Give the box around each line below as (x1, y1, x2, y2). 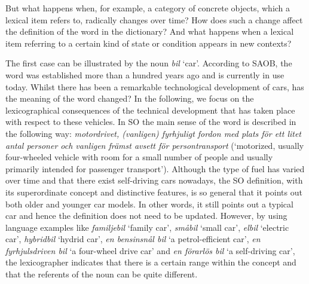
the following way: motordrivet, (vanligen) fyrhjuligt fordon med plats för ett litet (5, 127, 302, 139)
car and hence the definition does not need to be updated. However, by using (5, 209, 287, 222)
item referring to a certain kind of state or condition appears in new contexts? (5, 36, 292, 49)
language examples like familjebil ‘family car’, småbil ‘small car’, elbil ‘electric (5, 221, 289, 233)
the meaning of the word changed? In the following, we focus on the (5, 92, 254, 105)
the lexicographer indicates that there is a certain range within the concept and (5, 256, 296, 268)
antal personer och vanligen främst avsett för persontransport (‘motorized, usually (5, 139, 304, 151)
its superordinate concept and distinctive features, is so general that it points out (5, 185, 302, 198)
